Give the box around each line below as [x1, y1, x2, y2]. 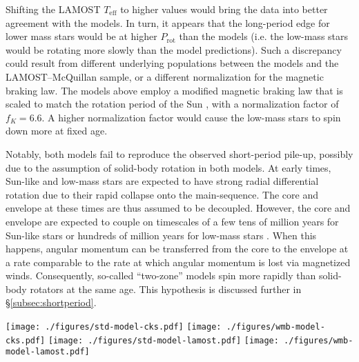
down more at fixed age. [6, 123, 108, 138]
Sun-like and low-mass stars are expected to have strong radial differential [6, 174, 319, 188]
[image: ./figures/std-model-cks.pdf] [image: [6, 322, 222, 332]
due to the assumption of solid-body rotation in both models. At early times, [6, 160, 331, 174]
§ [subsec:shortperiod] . [6, 295, 97, 310]
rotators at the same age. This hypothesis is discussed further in [30, 281, 302, 296]
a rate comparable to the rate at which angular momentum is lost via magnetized [6, 254, 351, 269]
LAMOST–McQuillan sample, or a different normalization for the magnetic [6, 69, 324, 83]
